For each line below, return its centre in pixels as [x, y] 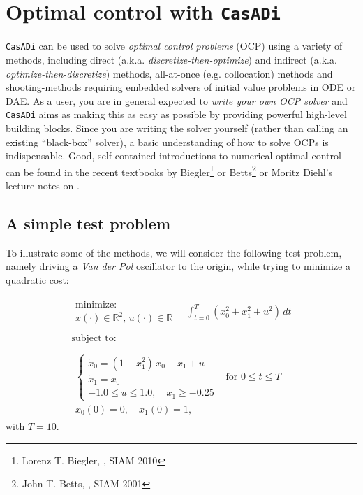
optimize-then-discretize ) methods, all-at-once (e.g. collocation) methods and [169, 73]
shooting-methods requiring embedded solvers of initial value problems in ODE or [181, 87]
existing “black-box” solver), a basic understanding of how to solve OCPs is [167, 142]
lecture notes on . [43, 185]
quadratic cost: [37, 279]
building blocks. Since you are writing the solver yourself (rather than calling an [177, 128]
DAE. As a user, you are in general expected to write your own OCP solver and [177, 100]
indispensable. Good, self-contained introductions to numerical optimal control [173, 156]
